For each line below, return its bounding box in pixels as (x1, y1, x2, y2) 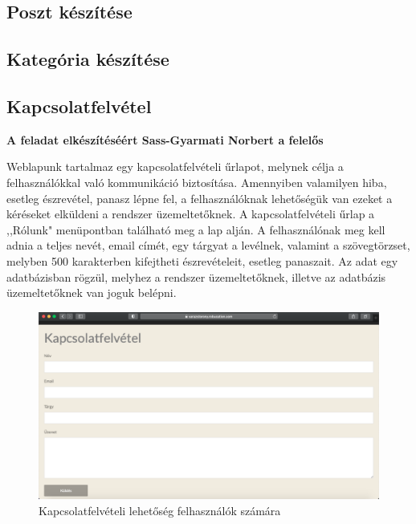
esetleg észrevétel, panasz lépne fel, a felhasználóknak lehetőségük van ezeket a (6, 189, 393, 206)
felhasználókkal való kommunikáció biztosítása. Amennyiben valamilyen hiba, (6, 173, 387, 190)
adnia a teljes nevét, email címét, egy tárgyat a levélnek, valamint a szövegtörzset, (6, 237, 410, 254)
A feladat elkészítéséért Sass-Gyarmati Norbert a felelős (6, 131, 324, 148)
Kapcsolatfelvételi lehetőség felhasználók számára (39, 502, 281, 518)
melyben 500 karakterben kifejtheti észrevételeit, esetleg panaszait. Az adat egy (6, 252, 398, 269)
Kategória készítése (6, 47, 169, 71)
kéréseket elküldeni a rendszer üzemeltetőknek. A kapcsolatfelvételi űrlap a (6, 205, 375, 222)
